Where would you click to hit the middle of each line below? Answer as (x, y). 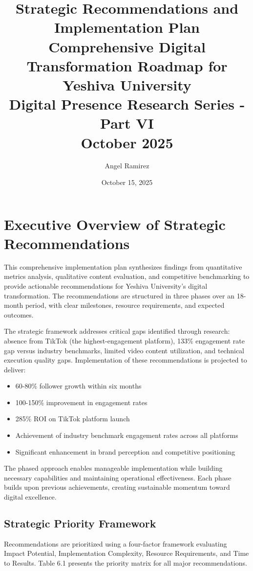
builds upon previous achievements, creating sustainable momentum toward (117, 487)
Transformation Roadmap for (127, 65)
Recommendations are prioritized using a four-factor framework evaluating (116, 543)
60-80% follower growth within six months (78, 386)
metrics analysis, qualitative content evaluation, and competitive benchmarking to (127, 276)
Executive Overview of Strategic (115, 224)
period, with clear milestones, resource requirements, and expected (125, 305)
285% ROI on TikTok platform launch (73, 419)
